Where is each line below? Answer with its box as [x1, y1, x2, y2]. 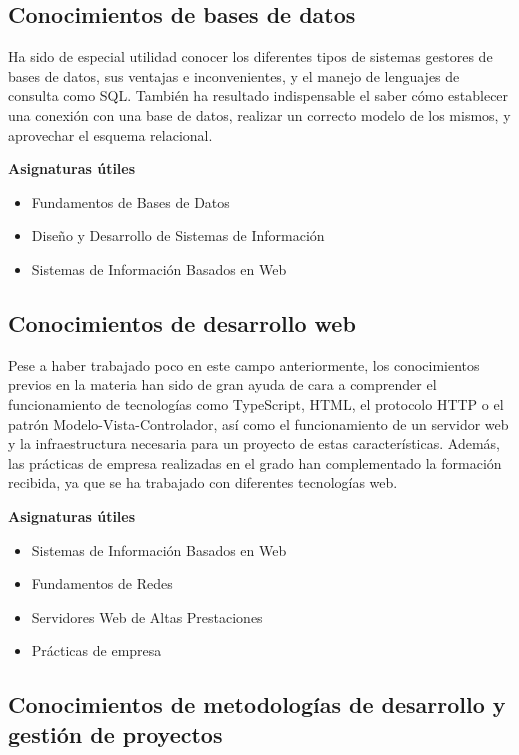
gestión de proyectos [8, 718, 223, 749]
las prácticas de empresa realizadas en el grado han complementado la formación [8, 452, 502, 473]
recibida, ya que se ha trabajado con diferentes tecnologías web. [8, 472, 398, 493]
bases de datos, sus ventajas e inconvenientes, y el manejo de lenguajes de [8, 65, 460, 86]
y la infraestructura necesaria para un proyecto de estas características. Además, [8, 433, 500, 454]
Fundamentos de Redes [31, 573, 173, 594]
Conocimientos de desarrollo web [8, 307, 356, 338]
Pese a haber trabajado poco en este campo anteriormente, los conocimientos [8, 354, 480, 375]
